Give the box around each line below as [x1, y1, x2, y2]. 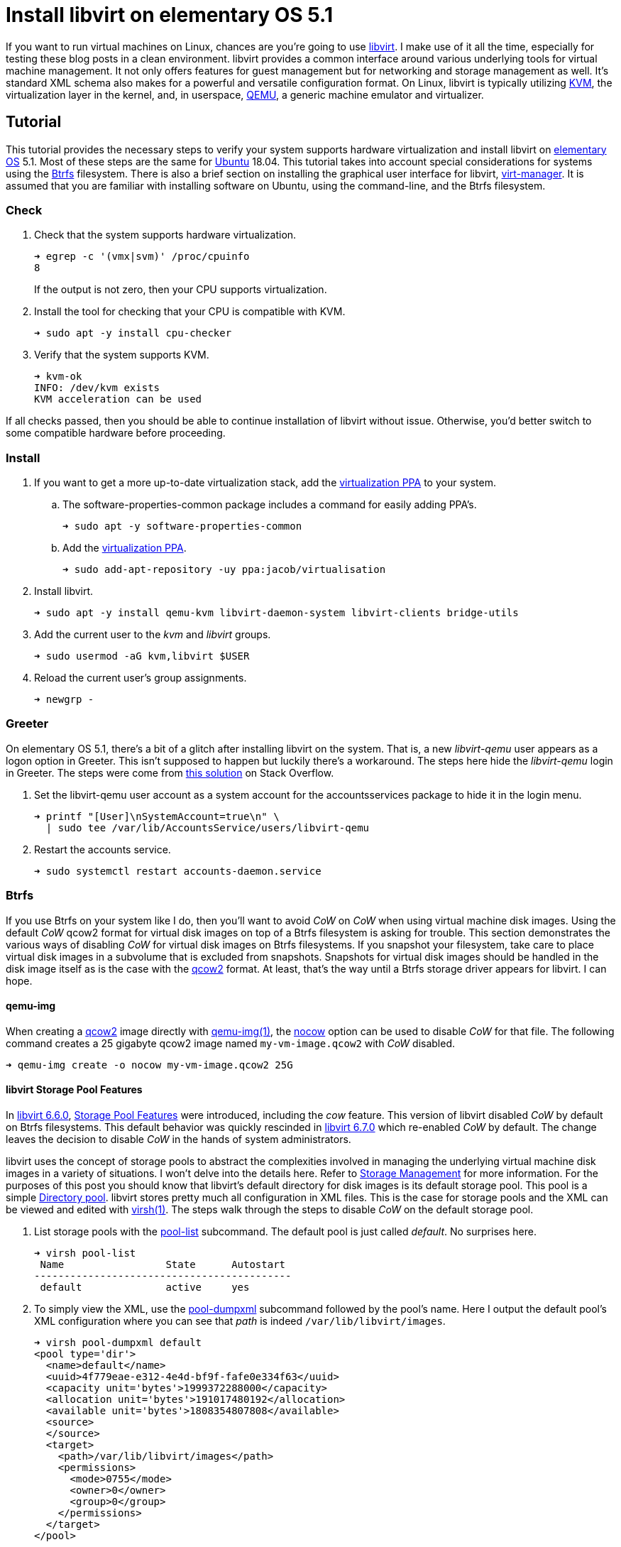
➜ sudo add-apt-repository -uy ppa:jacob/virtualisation [62, 564, 386, 576]
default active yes [40, 1281, 250, 1294]
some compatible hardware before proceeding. [6, 427, 226, 439]
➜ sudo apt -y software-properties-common [62, 520, 302, 532]
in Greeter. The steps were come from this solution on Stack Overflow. [6, 766, 334, 779]
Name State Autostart [40, 1259, 286, 1271]
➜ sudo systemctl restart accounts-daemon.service [34, 865, 322, 877]
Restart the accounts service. [34, 843, 171, 856]
